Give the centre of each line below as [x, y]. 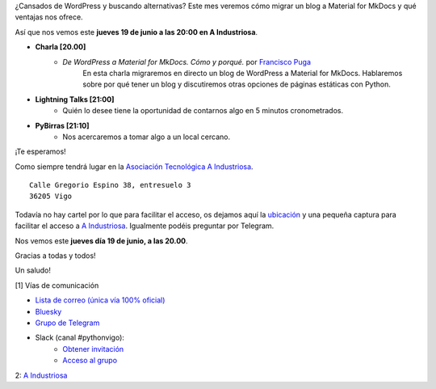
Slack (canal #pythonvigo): [80, 338]
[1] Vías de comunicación [57, 285]
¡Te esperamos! [40, 152]
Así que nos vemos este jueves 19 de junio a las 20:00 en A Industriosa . [136, 32]
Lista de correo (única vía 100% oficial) [100, 300]
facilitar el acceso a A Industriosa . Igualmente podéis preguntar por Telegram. [145, 226]
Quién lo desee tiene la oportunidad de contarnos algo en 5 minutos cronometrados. [203, 111]
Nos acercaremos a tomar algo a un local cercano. [146, 137]
